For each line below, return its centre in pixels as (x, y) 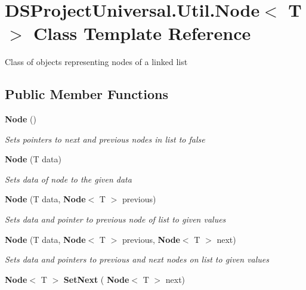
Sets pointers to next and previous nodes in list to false (105, 139)
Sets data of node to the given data (68, 179)
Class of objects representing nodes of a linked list (96, 62)
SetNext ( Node (96, 279)
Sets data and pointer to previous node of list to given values (115, 219)
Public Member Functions (86, 94)
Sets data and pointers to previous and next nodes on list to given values (137, 259)
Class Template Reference (142, 33)
